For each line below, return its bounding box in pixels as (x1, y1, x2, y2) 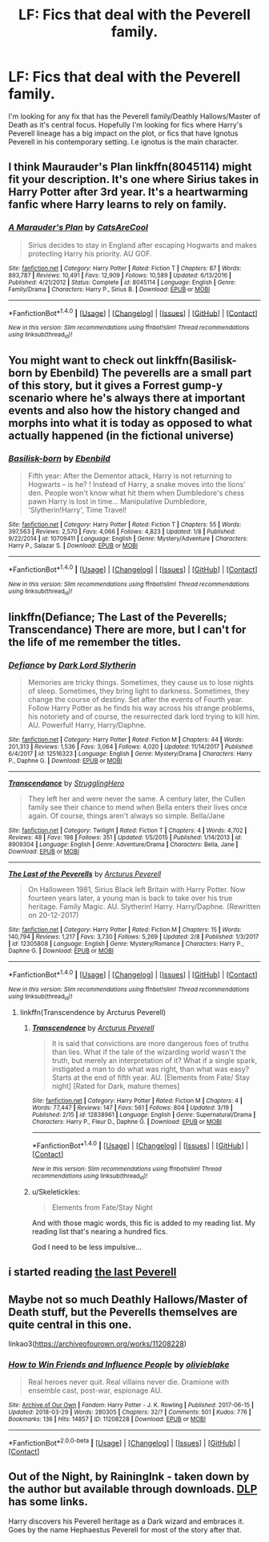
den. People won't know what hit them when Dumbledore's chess (27, 488, 245, 498)
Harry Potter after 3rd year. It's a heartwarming (8, 185, 248, 199)
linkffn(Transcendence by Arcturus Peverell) (19, 1007, 167, 1017)
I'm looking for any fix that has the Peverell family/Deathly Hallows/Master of (8, 111, 261, 121)
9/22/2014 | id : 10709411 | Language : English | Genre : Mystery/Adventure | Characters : (8, 535, 248, 543)
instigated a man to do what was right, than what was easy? (51, 1064, 250, 1073)
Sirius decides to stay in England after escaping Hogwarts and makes (27, 240, 258, 250)
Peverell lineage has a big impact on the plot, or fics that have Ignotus (8, 128, 239, 138)
